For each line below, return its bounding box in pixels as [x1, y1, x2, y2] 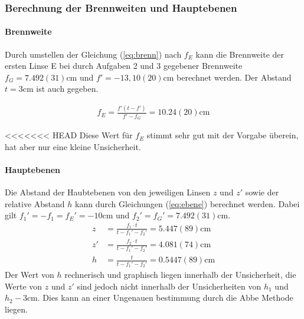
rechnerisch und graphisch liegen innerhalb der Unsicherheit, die [64, 268, 296, 281]
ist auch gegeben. [36, 82, 99, 95]
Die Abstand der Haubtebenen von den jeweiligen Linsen [5, 186, 211, 198]
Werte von [5, 280, 43, 292]
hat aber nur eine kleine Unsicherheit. [5, 140, 141, 152]
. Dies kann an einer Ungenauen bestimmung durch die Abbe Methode [37, 291, 293, 304]
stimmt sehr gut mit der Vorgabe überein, [146, 129, 299, 141]
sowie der [245, 186, 279, 198]
